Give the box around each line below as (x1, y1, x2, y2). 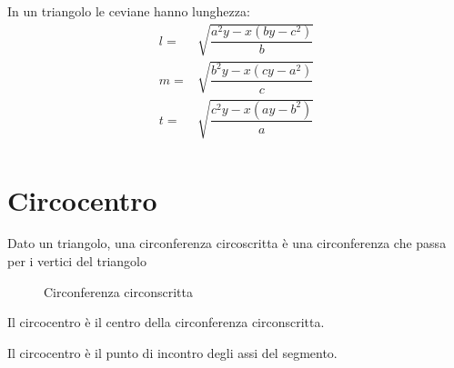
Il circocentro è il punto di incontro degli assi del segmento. (7, 343, 338, 362)
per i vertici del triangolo (7, 252, 146, 271)
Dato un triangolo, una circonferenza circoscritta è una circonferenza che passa (7, 234, 447, 253)
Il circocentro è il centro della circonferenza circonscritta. (7, 313, 325, 332)
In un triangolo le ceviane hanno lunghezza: (7, 2, 250, 20)
